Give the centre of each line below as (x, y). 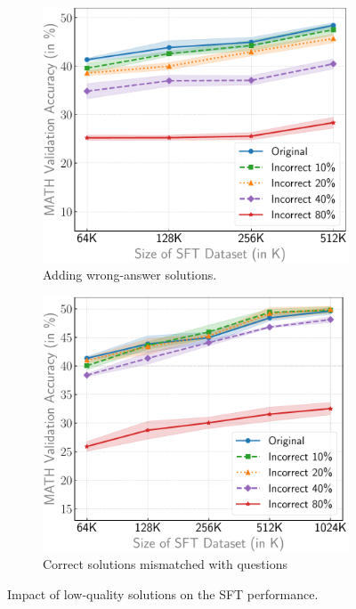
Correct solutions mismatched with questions (166, 564)
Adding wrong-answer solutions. (130, 275)
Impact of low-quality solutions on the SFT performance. (163, 593)
